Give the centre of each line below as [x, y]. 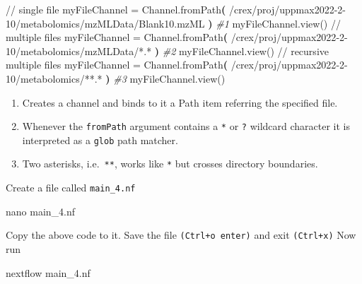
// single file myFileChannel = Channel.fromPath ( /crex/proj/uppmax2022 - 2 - [176, 9]
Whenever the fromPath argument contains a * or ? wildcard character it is [186, 126]
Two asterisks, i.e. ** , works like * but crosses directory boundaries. [170, 164]
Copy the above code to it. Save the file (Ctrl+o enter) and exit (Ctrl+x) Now [181, 235]
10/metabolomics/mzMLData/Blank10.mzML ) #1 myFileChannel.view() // [173, 23]
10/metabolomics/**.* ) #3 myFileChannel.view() [116, 78]
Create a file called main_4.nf [71, 188]
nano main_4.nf [41, 211]
